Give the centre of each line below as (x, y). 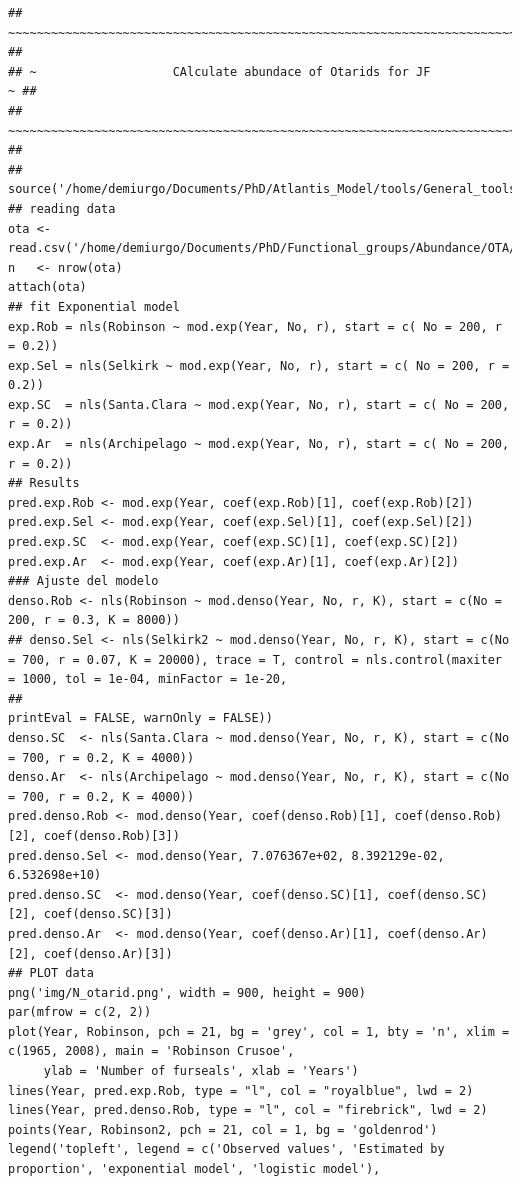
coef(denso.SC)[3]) (108, 914)
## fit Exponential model (94, 306)
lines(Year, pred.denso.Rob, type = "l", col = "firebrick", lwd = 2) (248, 1110)
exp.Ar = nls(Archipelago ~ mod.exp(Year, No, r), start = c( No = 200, (259, 444)
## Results (44, 483)
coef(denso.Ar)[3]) (108, 953)
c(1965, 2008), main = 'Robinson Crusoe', (151, 1051)
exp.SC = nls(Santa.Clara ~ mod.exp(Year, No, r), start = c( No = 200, (259, 404)
